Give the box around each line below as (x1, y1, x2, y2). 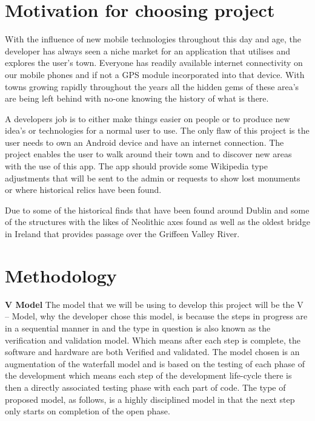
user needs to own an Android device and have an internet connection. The (5, 135, 284, 148)
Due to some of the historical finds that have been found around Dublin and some (5, 203, 310, 216)
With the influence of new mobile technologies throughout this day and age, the (5, 33, 302, 45)
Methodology (5, 263, 117, 287)
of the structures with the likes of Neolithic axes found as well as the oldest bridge (5, 215, 310, 228)
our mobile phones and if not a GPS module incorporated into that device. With (5, 68, 305, 80)
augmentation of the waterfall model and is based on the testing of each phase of (5, 357, 305, 370)
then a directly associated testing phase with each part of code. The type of (5, 380, 286, 393)
